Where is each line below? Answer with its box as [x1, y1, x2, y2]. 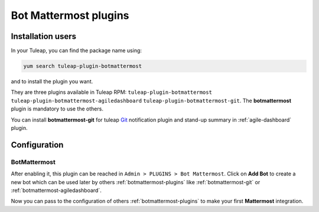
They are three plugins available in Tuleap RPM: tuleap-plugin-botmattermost [11, 89, 213, 96]
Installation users [11, 31, 77, 41]
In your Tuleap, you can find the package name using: [11, 47, 142, 54]
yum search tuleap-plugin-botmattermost [23, 63, 142, 70]
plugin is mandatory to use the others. [11, 105, 103, 112]
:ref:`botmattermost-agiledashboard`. [11, 187, 102, 194]
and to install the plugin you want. [11, 78, 93, 85]
